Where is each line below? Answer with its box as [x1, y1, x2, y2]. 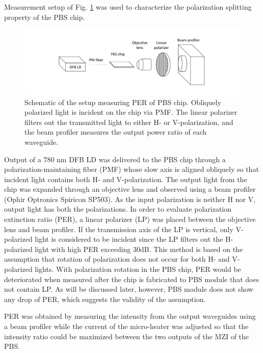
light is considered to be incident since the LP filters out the [35, 234, 223, 244]
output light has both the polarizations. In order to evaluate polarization [4, 204, 232, 214]
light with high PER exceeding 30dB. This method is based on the [35, 243, 243, 254]
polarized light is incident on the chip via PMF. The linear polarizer [24, 107, 238, 117]
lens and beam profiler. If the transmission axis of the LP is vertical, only [4, 223, 233, 234]
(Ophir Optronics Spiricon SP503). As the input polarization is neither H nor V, [4, 193, 256, 204]
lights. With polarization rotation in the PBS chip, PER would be [35, 264, 241, 274]
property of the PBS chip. [4, 11, 85, 22]
